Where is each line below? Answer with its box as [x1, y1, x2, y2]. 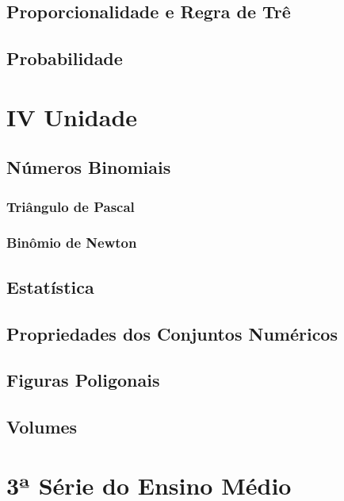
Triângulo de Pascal [6, 196, 135, 216]
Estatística [6, 274, 94, 299]
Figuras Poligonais [6, 368, 160, 392]
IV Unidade [6, 100, 138, 133]
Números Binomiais [6, 155, 171, 179]
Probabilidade [6, 46, 123, 71]
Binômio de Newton [6, 233, 137, 252]
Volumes [6, 414, 78, 439]
